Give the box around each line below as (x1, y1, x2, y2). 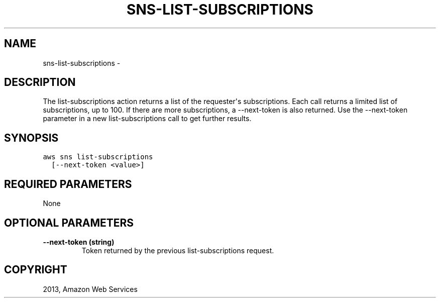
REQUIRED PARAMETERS (4, 177, 132, 190)
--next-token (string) (43, 237, 115, 246)
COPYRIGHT (4, 263, 67, 276)
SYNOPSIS (4, 131, 59, 144)
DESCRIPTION (4, 76, 76, 89)
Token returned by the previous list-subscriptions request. (81, 246, 274, 255)
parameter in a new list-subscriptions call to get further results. (43, 114, 252, 123)
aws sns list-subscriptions (43, 153, 153, 161)
